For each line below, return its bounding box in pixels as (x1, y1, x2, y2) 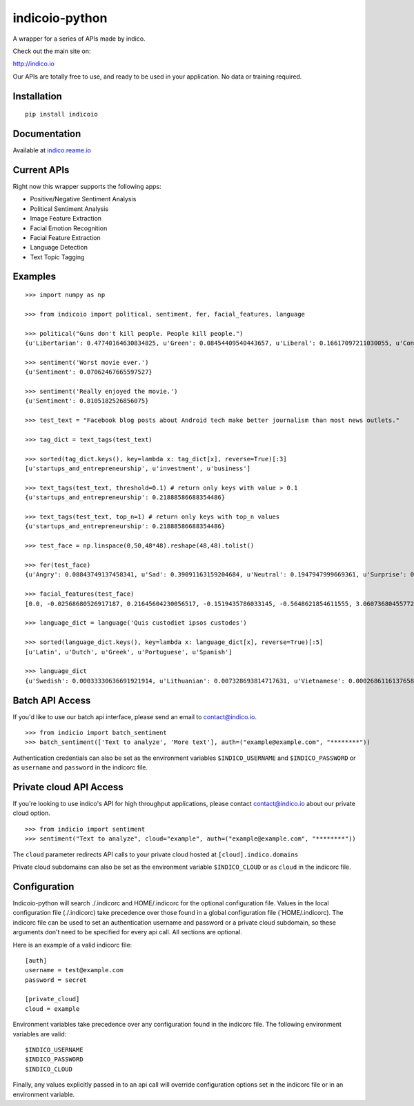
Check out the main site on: (12, 47, 91, 55)
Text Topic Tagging (30, 252, 85, 261)
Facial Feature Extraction (30, 233, 101, 241)
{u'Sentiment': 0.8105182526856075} (25, 397, 149, 405)
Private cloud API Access (12, 781, 124, 793)
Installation (12, 90, 62, 102)
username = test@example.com (25, 966, 124, 974)
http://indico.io (12, 59, 55, 68)
